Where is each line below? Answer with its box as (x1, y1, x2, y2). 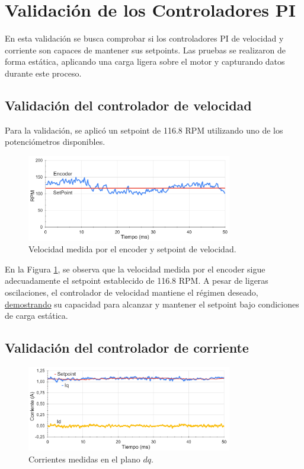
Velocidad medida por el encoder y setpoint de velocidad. (28, 243, 236, 255)
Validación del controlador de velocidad (5, 96, 252, 114)
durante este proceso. (5, 66, 82, 79)
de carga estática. (5, 309, 68, 322)
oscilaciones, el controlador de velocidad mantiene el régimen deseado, (5, 286, 258, 299)
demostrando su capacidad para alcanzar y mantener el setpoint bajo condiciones (5, 297, 299, 310)
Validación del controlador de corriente (5, 338, 249, 357)
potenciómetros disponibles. (5, 135, 105, 148)
